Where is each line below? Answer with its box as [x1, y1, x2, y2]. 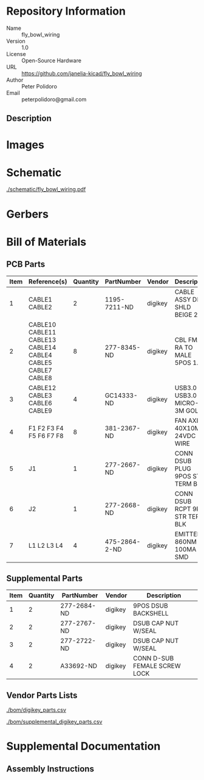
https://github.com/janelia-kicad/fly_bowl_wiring [21, 69, 143, 77]
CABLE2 [28, 303, 53, 311]
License [6, 50, 26, 57]
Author [6, 76, 24, 83]
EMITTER [174, 530, 202, 538]
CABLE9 [28, 406, 53, 415]
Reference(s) [28, 277, 67, 286]
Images [6, 138, 44, 152]
